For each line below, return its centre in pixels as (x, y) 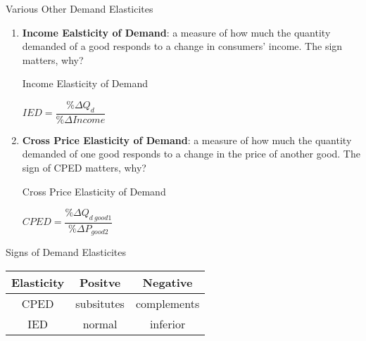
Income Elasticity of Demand (85, 83)
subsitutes (100, 304)
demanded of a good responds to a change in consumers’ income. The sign (182, 46)
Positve (100, 283)
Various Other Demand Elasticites (80, 8)
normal (100, 324)
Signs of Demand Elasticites (66, 252)
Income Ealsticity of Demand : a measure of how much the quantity (176, 32)
